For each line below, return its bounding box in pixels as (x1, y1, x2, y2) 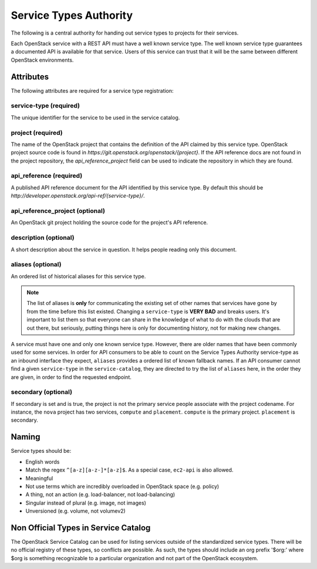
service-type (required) (11, 101, 80, 110)
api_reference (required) (11, 172, 83, 180)
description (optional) (11, 233, 75, 242)
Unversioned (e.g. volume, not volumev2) (25, 507, 126, 514)
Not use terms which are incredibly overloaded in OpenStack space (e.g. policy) (25, 483, 220, 490)
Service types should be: (11, 448, 72, 455)
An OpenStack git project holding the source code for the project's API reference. (11, 219, 208, 226)
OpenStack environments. (11, 56, 74, 63)
